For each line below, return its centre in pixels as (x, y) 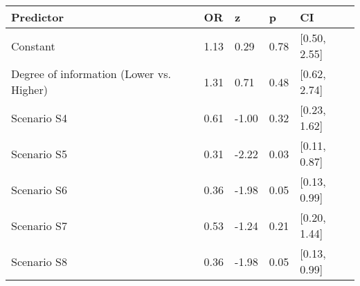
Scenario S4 (39, 117)
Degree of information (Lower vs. (91, 74)
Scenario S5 (39, 153)
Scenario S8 (39, 261)
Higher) (29, 89)
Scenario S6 (39, 189)
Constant (33, 46)
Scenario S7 (39, 225)
